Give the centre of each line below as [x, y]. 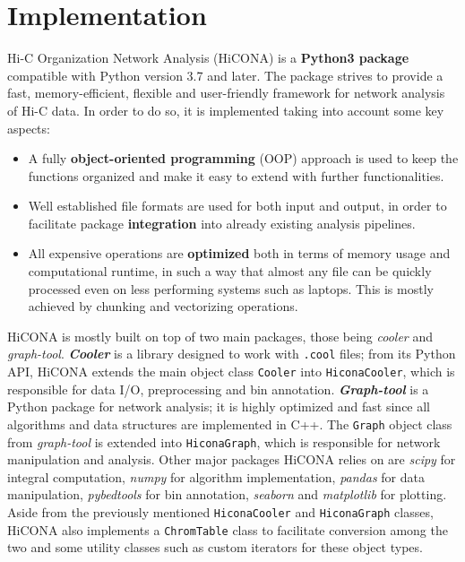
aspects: [29, 128]
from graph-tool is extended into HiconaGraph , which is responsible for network [224, 441]
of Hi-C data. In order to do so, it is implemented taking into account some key [226, 110]
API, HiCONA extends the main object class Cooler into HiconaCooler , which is [231, 372]
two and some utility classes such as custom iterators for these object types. [215, 547]
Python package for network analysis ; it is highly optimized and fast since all [219, 406]
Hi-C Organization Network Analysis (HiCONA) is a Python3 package [208, 58]
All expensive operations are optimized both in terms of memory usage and [239, 253]
